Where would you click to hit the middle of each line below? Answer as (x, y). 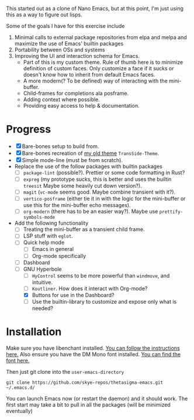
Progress (29, 130)
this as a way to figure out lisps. (44, 15)
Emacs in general (53, 249)
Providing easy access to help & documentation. (81, 106)
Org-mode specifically (59, 256)
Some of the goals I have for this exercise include (65, 26)
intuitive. (42, 282)
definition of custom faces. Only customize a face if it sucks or (98, 68)
